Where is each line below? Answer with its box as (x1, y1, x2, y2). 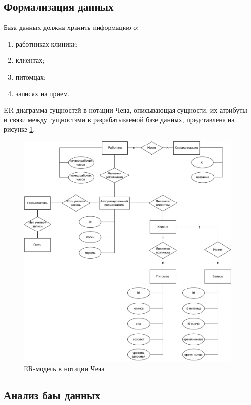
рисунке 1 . (4, 124, 35, 134)
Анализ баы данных (4, 387, 100, 403)
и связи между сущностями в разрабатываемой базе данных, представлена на (4, 114, 235, 124)
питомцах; (15, 71, 46, 82)
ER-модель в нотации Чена (24, 363, 105, 374)
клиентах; (15, 55, 45, 65)
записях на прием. (15, 88, 70, 98)
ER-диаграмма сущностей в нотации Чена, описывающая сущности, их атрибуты (4, 105, 247, 115)
